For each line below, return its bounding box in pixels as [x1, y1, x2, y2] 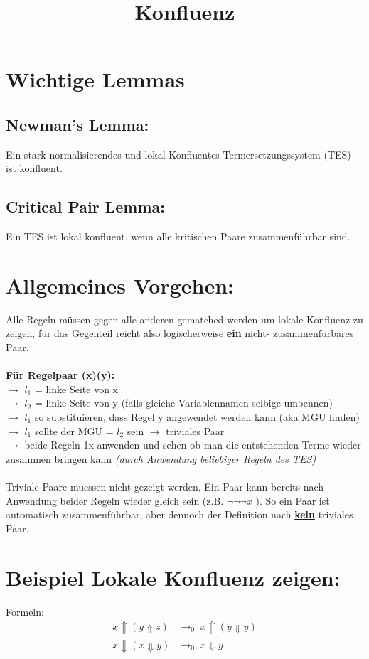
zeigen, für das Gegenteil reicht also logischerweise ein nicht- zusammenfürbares [6, 326, 354, 341]
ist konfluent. [6, 161, 63, 176]
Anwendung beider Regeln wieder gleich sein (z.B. [6, 493, 224, 508]
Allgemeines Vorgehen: [6, 270, 234, 299]
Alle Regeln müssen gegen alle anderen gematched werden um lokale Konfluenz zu [6, 311, 363, 326]
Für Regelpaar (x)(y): [6, 368, 115, 382]
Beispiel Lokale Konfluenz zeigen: [6, 562, 341, 591]
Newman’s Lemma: [6, 113, 149, 135]
